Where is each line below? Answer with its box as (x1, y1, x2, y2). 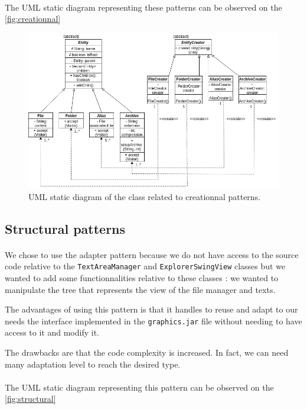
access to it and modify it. (5, 326, 99, 339)
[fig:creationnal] (5, 12, 61, 25)
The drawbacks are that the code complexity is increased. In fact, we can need (5, 346, 289, 358)
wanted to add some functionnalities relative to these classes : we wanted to (5, 271, 279, 284)
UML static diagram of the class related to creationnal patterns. (28, 190, 261, 202)
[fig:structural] (5, 392, 56, 405)
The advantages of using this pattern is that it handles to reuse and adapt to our (5, 303, 298, 315)
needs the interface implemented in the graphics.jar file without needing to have (5, 314, 302, 327)
